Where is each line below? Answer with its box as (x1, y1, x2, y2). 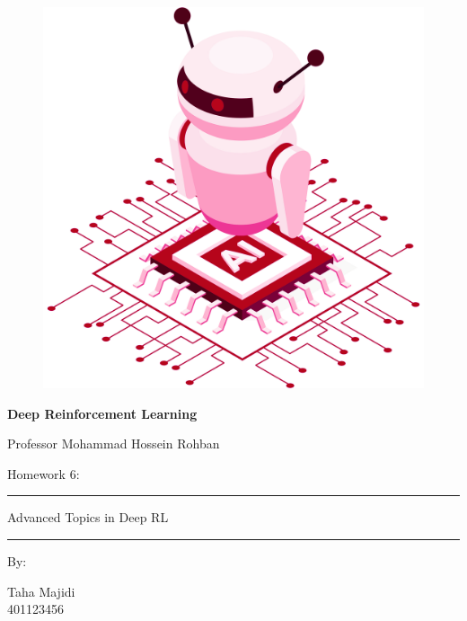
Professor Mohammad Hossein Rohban (7, 434, 220, 453)
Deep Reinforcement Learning (7, 404, 198, 422)
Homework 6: (7, 464, 80, 483)
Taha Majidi (7, 581, 75, 600)
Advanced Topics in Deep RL (7, 508, 169, 527)
